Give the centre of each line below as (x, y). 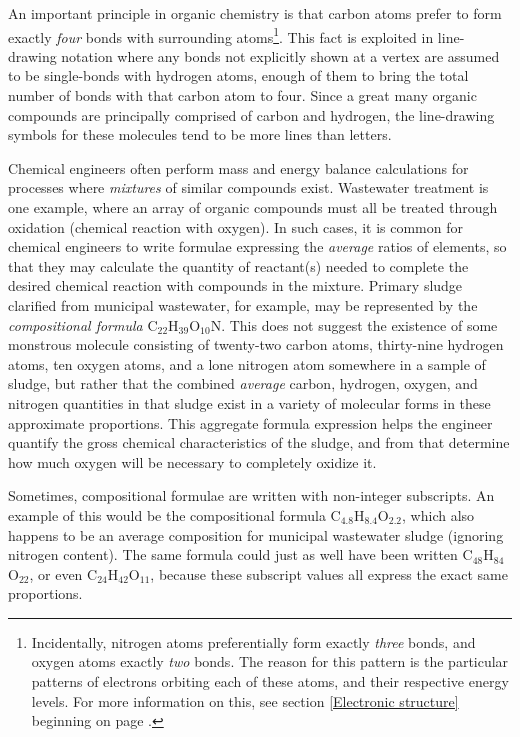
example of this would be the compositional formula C (174, 514)
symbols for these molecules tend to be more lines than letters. (200, 134)
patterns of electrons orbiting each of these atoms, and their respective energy (270, 681)
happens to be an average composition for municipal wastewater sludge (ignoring (256, 534)
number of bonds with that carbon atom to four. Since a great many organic (242, 95)
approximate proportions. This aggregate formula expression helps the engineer (250, 422)
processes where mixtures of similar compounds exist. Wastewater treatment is (248, 187)
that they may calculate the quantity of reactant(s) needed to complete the (238, 265)
